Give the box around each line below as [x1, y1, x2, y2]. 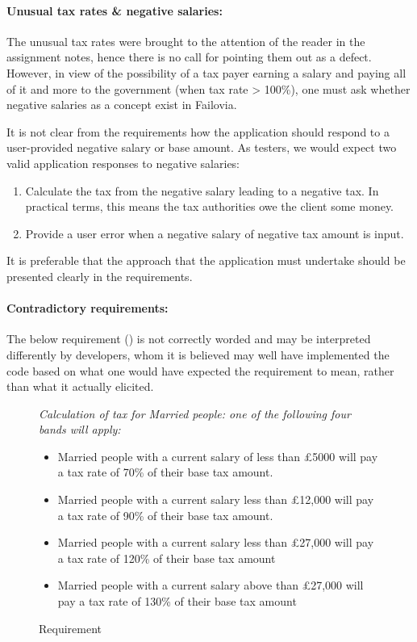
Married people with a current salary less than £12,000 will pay [57, 491, 374, 508]
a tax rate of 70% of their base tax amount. [57, 464, 273, 480]
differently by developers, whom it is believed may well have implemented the [6, 346, 390, 363]
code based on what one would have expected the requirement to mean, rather [6, 362, 394, 379]
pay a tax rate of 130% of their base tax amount [57, 593, 297, 610]
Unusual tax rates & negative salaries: [6, 2, 223, 19]
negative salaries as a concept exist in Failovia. [6, 96, 237, 113]
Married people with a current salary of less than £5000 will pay [57, 447, 378, 464]
